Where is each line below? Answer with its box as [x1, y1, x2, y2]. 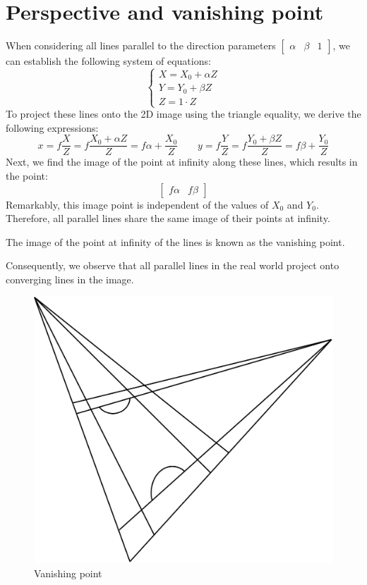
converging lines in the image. [6, 272, 134, 287]
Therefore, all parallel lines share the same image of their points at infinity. [6, 211, 330, 226]
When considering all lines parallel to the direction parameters [6, 38, 276, 53]
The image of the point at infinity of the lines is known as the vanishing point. [6, 234, 345, 249]
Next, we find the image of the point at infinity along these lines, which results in [6, 154, 358, 169]
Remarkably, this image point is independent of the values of [6, 197, 269, 211]
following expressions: [6, 120, 99, 135]
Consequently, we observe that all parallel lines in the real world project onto [6, 258, 339, 273]
